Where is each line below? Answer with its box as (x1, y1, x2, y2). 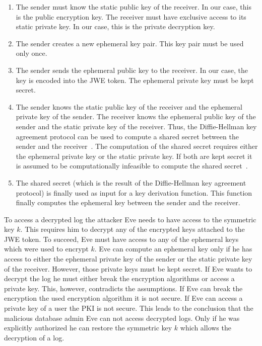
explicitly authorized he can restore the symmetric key (4, 322, 172, 333)
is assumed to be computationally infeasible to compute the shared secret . (16, 160, 248, 171)
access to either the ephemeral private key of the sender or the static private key (4, 253, 252, 264)
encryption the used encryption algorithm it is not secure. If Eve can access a (4, 293, 243, 303)
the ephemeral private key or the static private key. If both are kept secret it (16, 150, 252, 161)
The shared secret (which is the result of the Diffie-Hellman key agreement (16, 177, 246, 188)
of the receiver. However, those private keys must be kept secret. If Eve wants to (4, 263, 252, 274)
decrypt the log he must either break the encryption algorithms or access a (4, 273, 235, 284)
